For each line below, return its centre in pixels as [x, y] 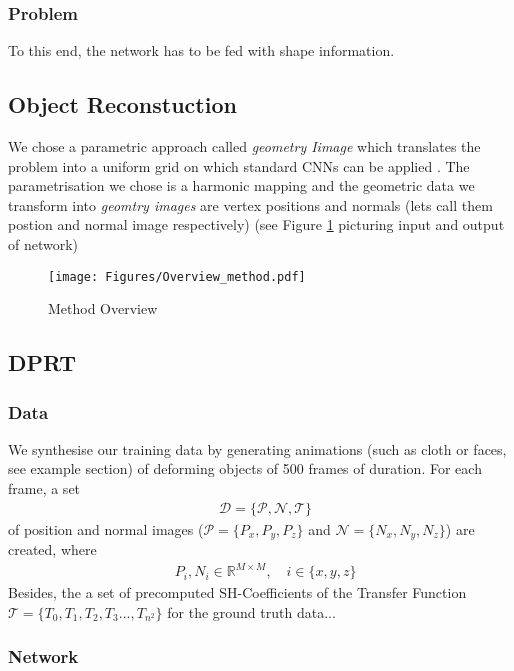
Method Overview [103, 308]
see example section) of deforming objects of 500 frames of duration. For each [245, 468]
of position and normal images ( [106, 528]
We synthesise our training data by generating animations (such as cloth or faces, [257, 448]
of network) [43, 243]
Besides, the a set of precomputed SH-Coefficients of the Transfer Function [237, 592]
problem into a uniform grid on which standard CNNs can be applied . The [239, 165]
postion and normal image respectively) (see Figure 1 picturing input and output [256, 224]
